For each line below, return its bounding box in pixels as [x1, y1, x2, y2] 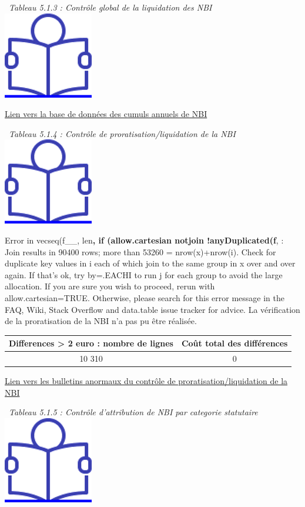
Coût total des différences [181, 337, 288, 349]
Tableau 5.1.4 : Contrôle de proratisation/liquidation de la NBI [9, 127, 236, 139]
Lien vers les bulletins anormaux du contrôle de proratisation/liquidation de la [5, 375, 288, 387]
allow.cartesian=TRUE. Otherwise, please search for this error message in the [5, 291, 284, 303]
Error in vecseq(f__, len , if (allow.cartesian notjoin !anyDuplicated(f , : [5, 234, 284, 246]
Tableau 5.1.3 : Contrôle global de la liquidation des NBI [9, 1, 212, 13]
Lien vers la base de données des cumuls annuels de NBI [5, 108, 207, 120]
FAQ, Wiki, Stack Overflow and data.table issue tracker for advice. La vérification [5, 303, 300, 315]
